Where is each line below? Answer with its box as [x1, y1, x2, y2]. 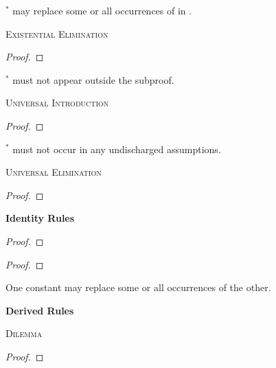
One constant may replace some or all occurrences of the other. [5, 280, 271, 295]
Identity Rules [5, 211, 75, 225]
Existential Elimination [5, 26, 108, 41]
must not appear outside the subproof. [12, 72, 174, 87]
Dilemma [5, 326, 43, 341]
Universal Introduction [5, 95, 109, 110]
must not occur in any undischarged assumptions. [12, 141, 221, 156]
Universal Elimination [5, 165, 102, 179]
